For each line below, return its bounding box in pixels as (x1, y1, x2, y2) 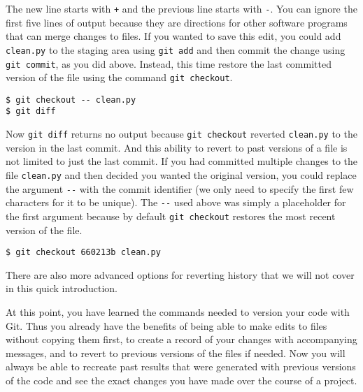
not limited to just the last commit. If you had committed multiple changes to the (6, 154, 358, 168)
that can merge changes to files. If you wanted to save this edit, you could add (6, 29, 341, 43)
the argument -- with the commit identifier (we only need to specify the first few (6, 181, 354, 196)
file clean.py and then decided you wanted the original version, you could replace (6, 167, 357, 182)
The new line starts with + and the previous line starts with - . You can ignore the (6, 1, 357, 15)
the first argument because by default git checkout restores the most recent (6, 208, 336, 223)
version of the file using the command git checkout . (6, 70, 233, 85)
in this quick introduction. (6, 281, 118, 296)
